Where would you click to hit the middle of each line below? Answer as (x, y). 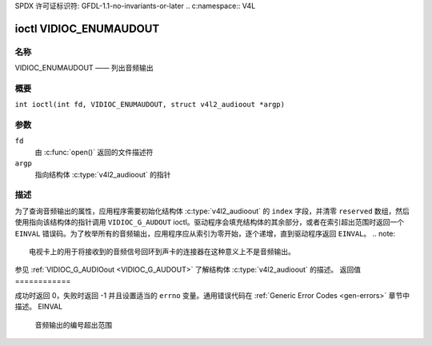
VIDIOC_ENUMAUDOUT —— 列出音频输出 (84, 68)
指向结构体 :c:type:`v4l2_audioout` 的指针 (103, 174)
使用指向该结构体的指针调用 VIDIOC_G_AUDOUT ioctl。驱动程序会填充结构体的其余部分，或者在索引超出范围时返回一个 (210, 222)
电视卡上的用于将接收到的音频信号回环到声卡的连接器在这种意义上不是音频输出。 (162, 251)
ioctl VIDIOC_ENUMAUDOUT (87, 28)
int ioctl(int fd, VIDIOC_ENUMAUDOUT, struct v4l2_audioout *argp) (150, 105)
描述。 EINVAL (39, 307)
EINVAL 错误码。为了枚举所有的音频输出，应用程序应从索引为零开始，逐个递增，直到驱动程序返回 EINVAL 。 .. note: (205, 233)
